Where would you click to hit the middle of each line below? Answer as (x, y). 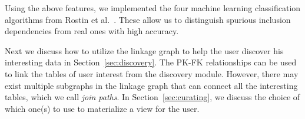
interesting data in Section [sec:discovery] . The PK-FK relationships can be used (151, 62)
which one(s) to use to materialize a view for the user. (102, 108)
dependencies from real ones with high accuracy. (92, 31)
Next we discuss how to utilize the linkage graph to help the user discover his (144, 50)
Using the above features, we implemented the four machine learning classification (153, 8)
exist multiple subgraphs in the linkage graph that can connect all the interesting (151, 85)
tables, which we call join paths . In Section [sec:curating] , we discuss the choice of (152, 97)
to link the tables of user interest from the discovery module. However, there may (152, 73)
